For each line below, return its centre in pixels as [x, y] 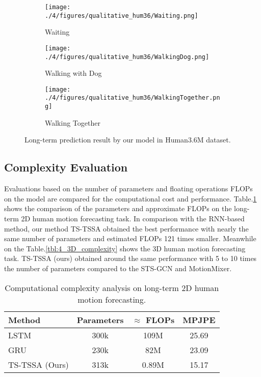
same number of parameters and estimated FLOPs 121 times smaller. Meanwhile [130, 238]
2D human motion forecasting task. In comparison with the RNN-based [133, 218]
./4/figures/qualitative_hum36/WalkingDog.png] [127, 57]
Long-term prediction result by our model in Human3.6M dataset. [128, 140]
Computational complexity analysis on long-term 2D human [112, 287]
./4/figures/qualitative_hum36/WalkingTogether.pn [133, 98]
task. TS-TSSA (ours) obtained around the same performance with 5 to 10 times [130, 258]
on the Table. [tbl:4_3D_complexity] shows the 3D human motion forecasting [125, 248]
